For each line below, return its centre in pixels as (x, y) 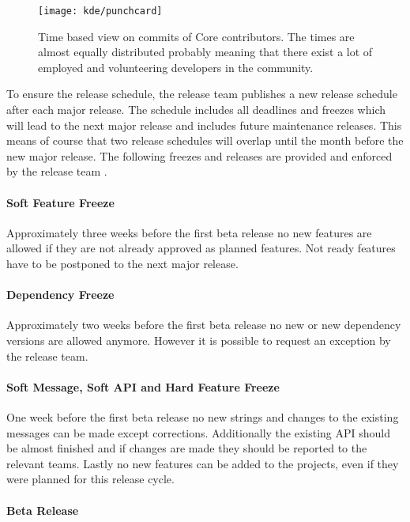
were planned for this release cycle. (90, 479)
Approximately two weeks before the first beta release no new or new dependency (204, 325)
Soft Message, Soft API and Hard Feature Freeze (143, 386)
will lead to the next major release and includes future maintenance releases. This (204, 125)
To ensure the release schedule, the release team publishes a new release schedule (202, 94)
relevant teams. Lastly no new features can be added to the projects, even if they (203, 463)
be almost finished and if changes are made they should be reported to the (187, 448)
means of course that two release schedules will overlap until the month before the (205, 140)
